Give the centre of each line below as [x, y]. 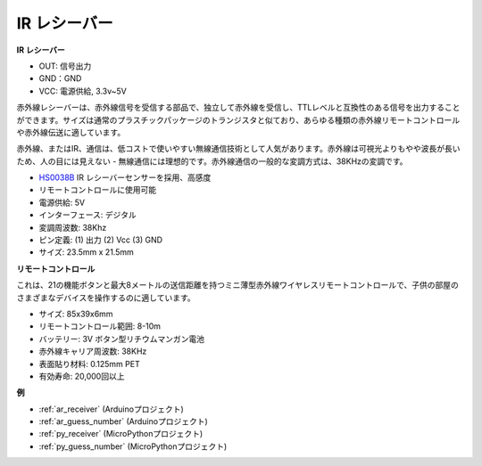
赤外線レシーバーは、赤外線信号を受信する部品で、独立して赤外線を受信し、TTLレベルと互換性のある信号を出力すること [238, 108]
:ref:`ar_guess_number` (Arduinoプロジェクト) [124, 421]
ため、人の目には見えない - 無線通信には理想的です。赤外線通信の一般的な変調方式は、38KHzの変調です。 [212, 161]
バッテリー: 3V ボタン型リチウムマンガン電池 [122, 339]
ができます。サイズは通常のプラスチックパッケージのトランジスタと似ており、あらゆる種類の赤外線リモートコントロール [238, 119]
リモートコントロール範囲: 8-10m [100, 326]
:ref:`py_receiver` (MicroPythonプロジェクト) [121, 434]
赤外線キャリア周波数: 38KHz [93, 351]
